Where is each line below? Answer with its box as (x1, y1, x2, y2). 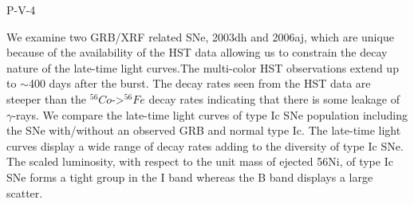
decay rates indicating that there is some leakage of (148, 90, 400, 107)
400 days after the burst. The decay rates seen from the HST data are (28, 75, 371, 92)
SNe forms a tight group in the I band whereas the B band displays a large (6, 168, 373, 185)
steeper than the (6, 90, 87, 107)
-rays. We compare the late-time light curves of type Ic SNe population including (12, 106, 408, 123)
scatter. (6, 184, 43, 201)
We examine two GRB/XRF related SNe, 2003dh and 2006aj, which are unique (6, 28, 394, 45)
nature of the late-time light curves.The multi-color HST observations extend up (6, 59, 399, 76)
